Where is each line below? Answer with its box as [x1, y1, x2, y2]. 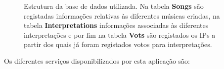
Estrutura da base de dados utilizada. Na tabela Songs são [24, 1, 204, 11]
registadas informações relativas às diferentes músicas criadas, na [24, 10, 220, 21]
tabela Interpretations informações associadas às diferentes [24, 20, 209, 30]
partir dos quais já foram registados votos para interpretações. [24, 39, 212, 49]
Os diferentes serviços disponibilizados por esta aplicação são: [4, 55, 190, 66]
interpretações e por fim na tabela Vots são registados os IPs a [24, 29, 216, 40]
